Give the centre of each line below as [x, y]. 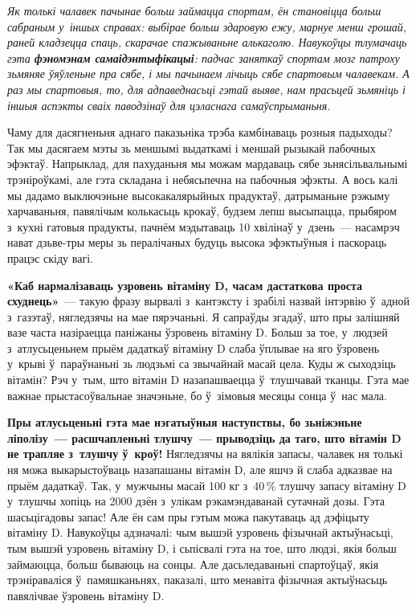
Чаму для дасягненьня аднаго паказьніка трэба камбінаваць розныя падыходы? [200, 132]
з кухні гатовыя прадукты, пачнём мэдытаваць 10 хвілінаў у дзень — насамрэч [204, 226]
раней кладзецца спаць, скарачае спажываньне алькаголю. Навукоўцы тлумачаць [207, 42]
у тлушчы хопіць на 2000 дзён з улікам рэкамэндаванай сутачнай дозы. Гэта [196, 501]
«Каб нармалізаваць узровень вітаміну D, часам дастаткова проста [185, 285]
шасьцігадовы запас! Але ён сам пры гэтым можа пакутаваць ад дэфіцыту [188, 516]
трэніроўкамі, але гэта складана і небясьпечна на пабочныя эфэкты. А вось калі [203, 179]
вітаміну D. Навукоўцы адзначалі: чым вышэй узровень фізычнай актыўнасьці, [200, 532]
